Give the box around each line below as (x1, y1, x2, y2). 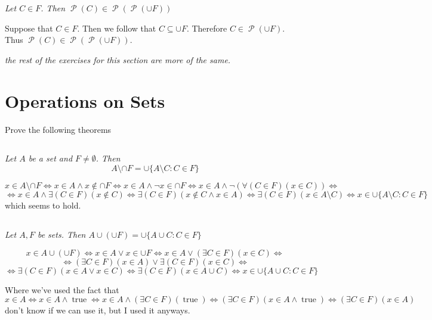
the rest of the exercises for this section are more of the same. (5, 53, 231, 66)
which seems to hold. (5, 199, 81, 212)
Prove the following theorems (5, 123, 112, 135)
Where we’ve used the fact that (5, 283, 119, 296)
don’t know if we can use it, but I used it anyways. (5, 304, 190, 316)
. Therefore (186, 21, 227, 34)
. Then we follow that (77, 21, 156, 34)
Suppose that (5, 21, 53, 34)
